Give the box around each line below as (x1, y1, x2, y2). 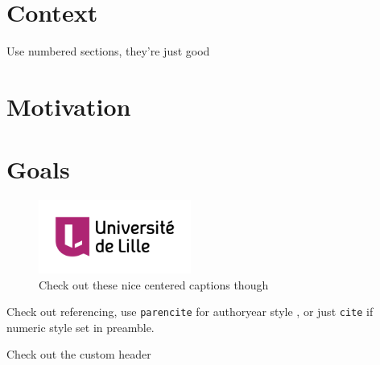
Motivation (6, 89, 131, 122)
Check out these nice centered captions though (39, 276, 269, 293)
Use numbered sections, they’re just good (6, 43, 210, 59)
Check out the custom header (6, 346, 151, 363)
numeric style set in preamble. (6, 318, 155, 335)
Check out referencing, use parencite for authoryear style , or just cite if (6, 303, 374, 320)
